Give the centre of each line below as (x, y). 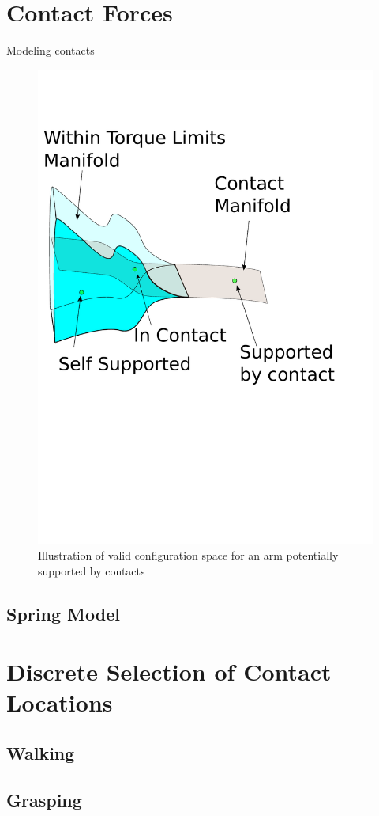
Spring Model (63, 613)
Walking (41, 752)
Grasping (44, 799)
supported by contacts (92, 570)
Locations (60, 702)
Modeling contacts (51, 50)
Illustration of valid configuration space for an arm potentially (188, 555)
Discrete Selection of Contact (169, 672)
